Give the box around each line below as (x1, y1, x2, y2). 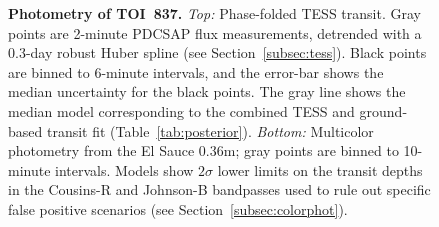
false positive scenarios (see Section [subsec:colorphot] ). (8, 198, 348, 219)
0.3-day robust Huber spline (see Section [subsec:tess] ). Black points (8, 42, 427, 63)
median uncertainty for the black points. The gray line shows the (8, 81, 406, 102)
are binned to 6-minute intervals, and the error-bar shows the (8, 61, 384, 82)
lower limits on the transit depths (217, 159, 423, 180)
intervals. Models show (55, 159, 194, 180)
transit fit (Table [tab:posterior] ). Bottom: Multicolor (46, 120, 374, 141)
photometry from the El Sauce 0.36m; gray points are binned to (8, 140, 399, 161)
